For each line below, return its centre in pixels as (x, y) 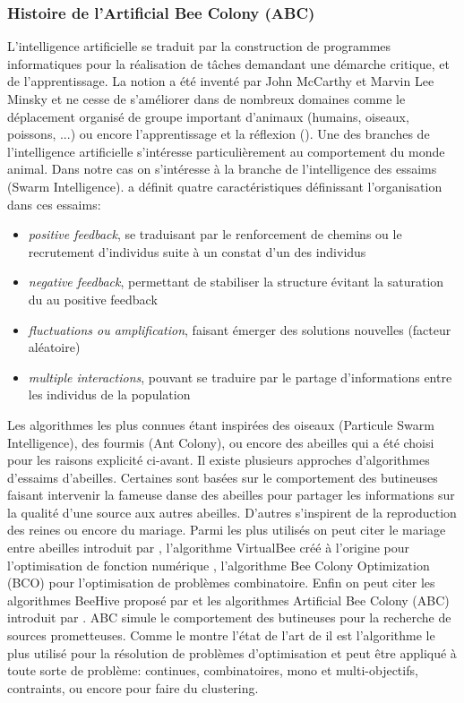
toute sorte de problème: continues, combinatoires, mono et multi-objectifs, (213, 670)
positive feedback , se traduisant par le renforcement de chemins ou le (215, 234)
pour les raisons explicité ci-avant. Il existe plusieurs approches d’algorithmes (219, 460)
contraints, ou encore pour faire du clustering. (133, 687)
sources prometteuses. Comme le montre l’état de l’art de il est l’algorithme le (221, 635)
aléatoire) (54, 347)
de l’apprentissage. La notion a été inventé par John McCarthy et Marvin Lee (221, 81)
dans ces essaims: (54, 204)
